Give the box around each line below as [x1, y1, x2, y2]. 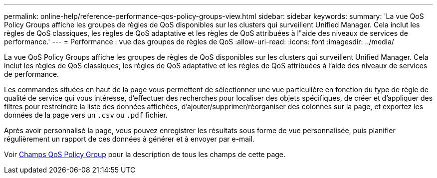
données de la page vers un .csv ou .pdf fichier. [4, 111, 168, 119]
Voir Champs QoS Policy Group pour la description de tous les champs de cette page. [4, 150, 286, 159]
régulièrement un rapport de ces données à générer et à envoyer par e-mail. [4, 135, 255, 143]
